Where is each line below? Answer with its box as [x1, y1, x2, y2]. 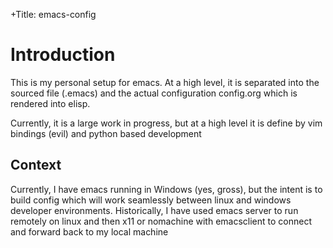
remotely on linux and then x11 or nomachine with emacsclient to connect [10, 215, 313, 227]
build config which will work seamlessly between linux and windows [10, 194, 292, 206]
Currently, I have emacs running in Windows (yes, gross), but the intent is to [10, 183, 323, 195]
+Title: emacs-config [10, 9, 97, 20]
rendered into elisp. [10, 97, 91, 109]
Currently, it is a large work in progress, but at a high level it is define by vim [10, 117, 323, 129]
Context [10, 157, 62, 174]
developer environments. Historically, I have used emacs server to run [10, 204, 299, 216]
